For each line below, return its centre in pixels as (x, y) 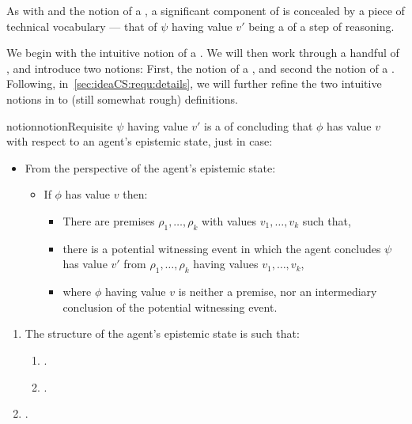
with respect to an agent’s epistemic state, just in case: (140, 141)
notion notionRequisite (60, 125)
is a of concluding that (259, 125)
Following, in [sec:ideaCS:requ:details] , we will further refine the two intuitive (194, 83)
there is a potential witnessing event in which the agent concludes (222, 248)
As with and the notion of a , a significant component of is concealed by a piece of (206, 10)
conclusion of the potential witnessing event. (170, 307)
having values (226, 264)
